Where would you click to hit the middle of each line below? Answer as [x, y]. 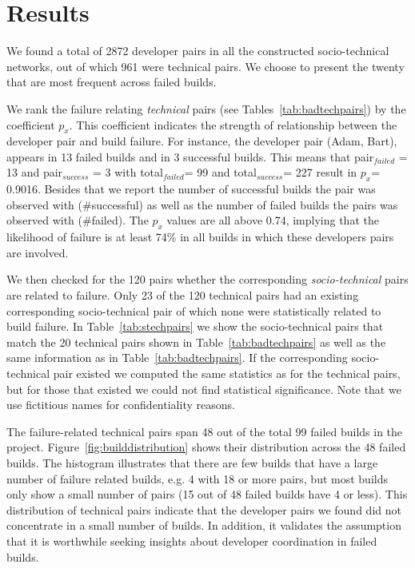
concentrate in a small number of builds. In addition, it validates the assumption [204, 525]
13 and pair [35, 172]
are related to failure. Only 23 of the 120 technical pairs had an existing [183, 295]
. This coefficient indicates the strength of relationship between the [233, 124]
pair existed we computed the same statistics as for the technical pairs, [227, 373]
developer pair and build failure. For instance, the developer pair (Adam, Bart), [202, 141]
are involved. [38, 252]
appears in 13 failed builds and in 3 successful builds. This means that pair [190, 156]
